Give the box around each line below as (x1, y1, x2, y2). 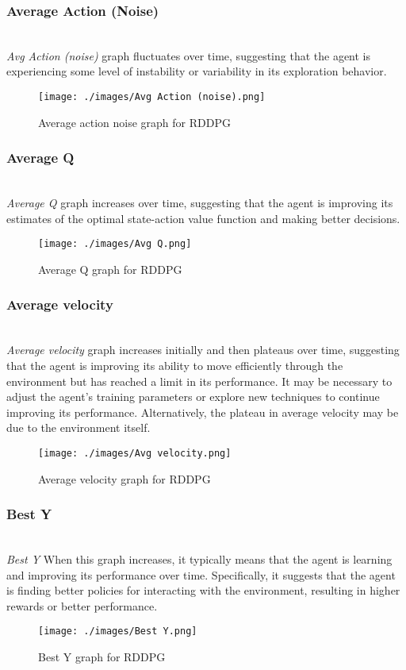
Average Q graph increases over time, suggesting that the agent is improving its (6, 194, 393, 211)
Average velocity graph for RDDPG (38, 470, 211, 487)
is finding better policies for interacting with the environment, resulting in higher (6, 582, 400, 599)
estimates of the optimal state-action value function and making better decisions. (6, 210, 400, 226)
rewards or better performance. (6, 597, 158, 614)
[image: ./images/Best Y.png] (38, 626, 197, 637)
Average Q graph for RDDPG (38, 260, 182, 277)
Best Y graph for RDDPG (38, 648, 166, 664)
